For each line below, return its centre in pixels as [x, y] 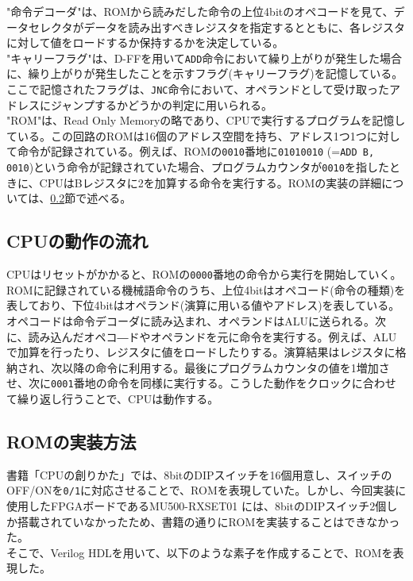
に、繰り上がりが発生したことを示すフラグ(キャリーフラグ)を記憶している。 [205, 73]
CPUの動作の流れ [77, 241]
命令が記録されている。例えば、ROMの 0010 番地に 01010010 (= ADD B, [196, 151]
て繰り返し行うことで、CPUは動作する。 [113, 399]
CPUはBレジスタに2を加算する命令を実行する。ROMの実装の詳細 [210, 182]
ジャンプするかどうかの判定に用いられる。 [161, 104]
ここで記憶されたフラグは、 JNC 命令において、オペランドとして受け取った [198, 89]
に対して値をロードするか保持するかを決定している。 [145, 42]
